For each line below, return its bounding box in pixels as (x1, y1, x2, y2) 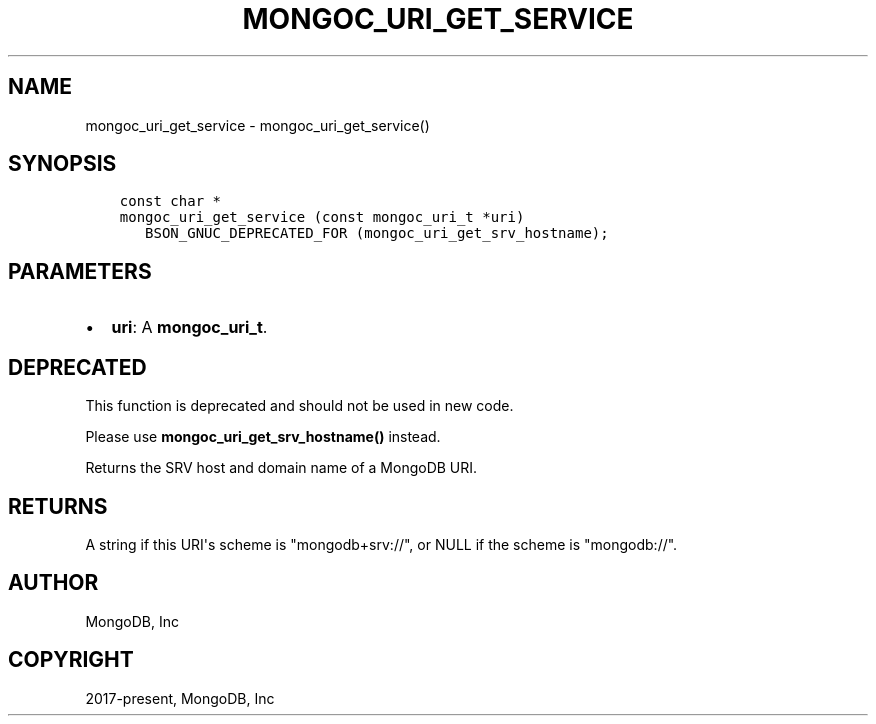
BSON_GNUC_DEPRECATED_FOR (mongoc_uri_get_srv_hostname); (145, 225, 609, 242)
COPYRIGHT (8, 647, 134, 673)
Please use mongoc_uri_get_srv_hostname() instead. (85, 428, 441, 446)
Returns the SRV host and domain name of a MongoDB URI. (85, 459, 478, 477)
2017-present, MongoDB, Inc (85, 689, 275, 707)
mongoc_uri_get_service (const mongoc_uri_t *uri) (119, 209, 525, 226)
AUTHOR (8, 570, 99, 596)
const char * (119, 193, 221, 210)
